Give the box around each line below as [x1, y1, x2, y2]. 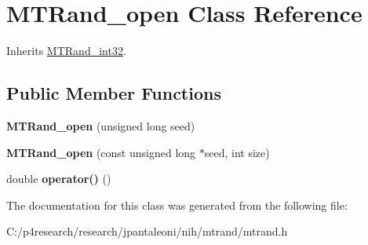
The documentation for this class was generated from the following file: [6, 196, 348, 213]
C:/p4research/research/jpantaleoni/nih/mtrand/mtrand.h [6, 223, 288, 240]
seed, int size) [204, 144, 270, 160]
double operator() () [6, 170, 111, 187]
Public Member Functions [6, 81, 221, 105]
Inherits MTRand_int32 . [6, 42, 126, 59]
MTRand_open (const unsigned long [6, 144, 196, 160]
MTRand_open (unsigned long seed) [6, 117, 195, 133]
